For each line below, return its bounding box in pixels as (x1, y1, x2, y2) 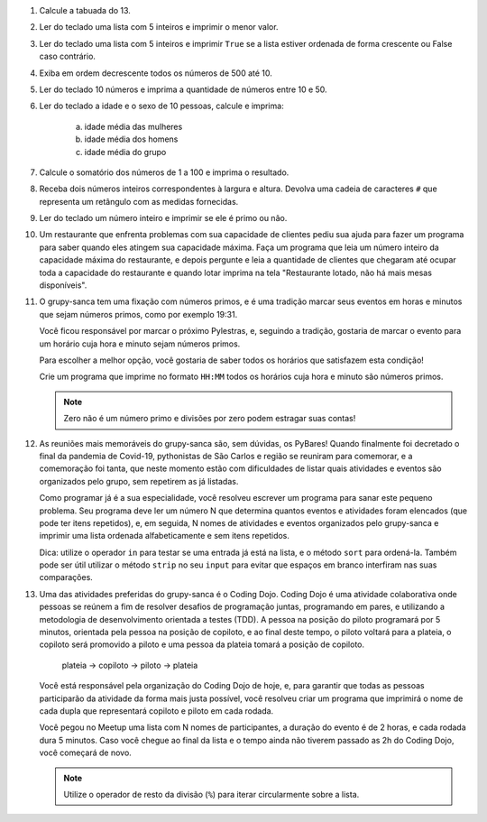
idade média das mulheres (84, 121, 183, 132)
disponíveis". (39, 280, 87, 291)
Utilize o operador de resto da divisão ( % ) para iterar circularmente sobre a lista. (63, 789, 360, 799)
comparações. (39, 572, 94, 583)
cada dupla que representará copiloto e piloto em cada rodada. (39, 705, 274, 716)
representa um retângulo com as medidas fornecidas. (39, 196, 239, 207)
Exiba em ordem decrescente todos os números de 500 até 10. (39, 68, 272, 79)
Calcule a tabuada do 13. (39, 5, 131, 15)
